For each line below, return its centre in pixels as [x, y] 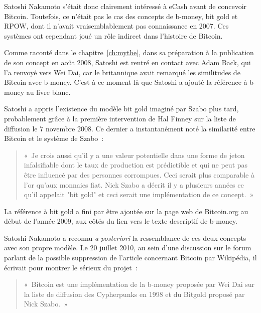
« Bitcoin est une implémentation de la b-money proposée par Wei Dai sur [139, 284]
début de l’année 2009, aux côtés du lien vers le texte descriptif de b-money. [121, 221]
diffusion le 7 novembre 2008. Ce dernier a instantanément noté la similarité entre [130, 128]
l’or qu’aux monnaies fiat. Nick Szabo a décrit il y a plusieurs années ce [134, 184]
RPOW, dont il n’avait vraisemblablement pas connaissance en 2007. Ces [116, 26]
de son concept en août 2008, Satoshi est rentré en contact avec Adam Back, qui [127, 62]
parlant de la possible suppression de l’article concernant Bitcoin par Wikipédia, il [130, 258]
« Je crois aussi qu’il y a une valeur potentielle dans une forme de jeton [134, 155]
